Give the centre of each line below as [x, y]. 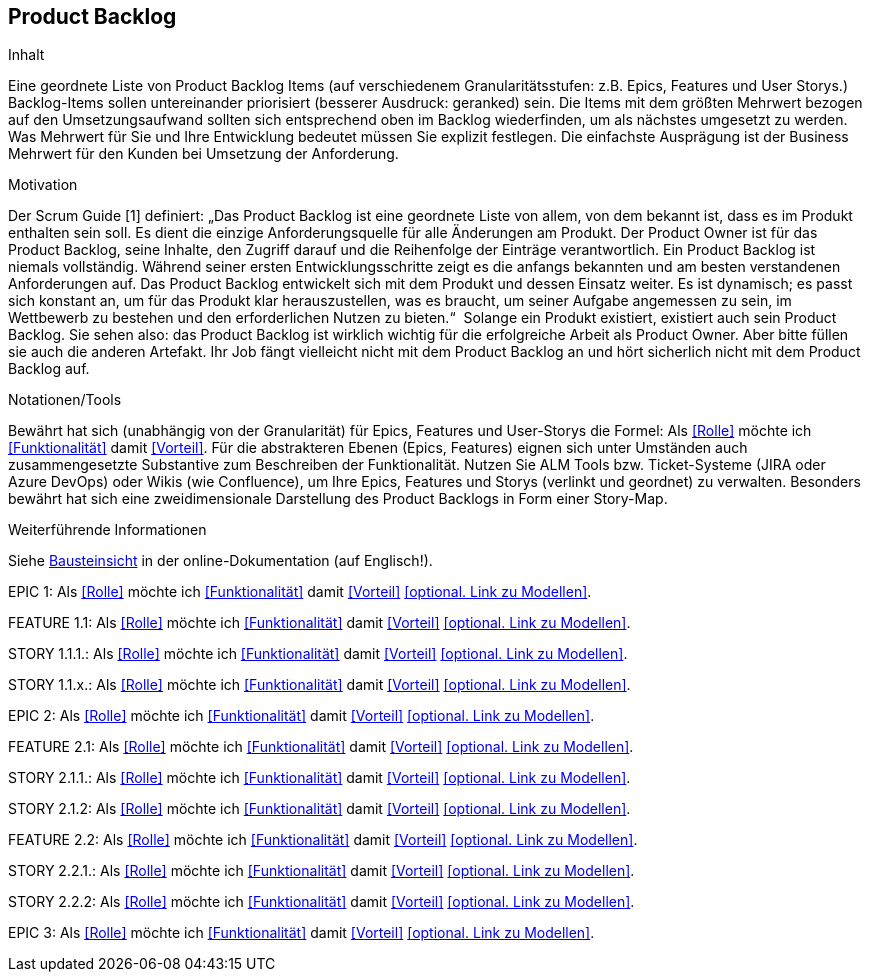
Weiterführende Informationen [107, 530]
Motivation [43, 185]
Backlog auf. [49, 369]
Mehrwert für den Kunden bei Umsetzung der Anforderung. [203, 154]
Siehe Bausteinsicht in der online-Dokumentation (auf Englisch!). [220, 561]
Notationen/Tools [65, 400]
